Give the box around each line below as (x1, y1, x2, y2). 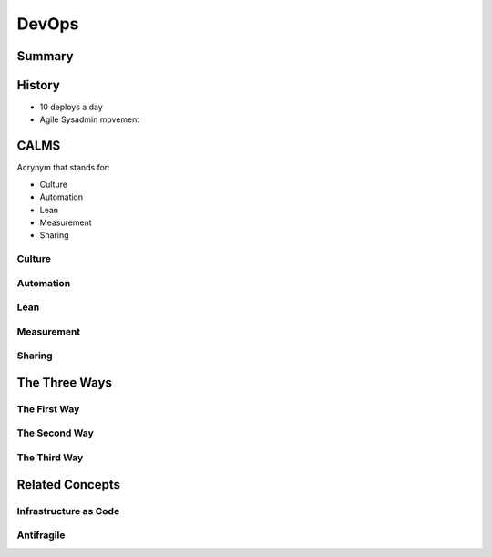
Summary (16, 48, 74, 64)
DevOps (16, 14, 79, 34)
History (16, 77, 61, 93)
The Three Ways (16, 375, 113, 390)
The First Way (16, 402, 80, 415)
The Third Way (16, 451, 84, 464)
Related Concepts (16, 477, 121, 492)
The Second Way (16, 427, 95, 439)
